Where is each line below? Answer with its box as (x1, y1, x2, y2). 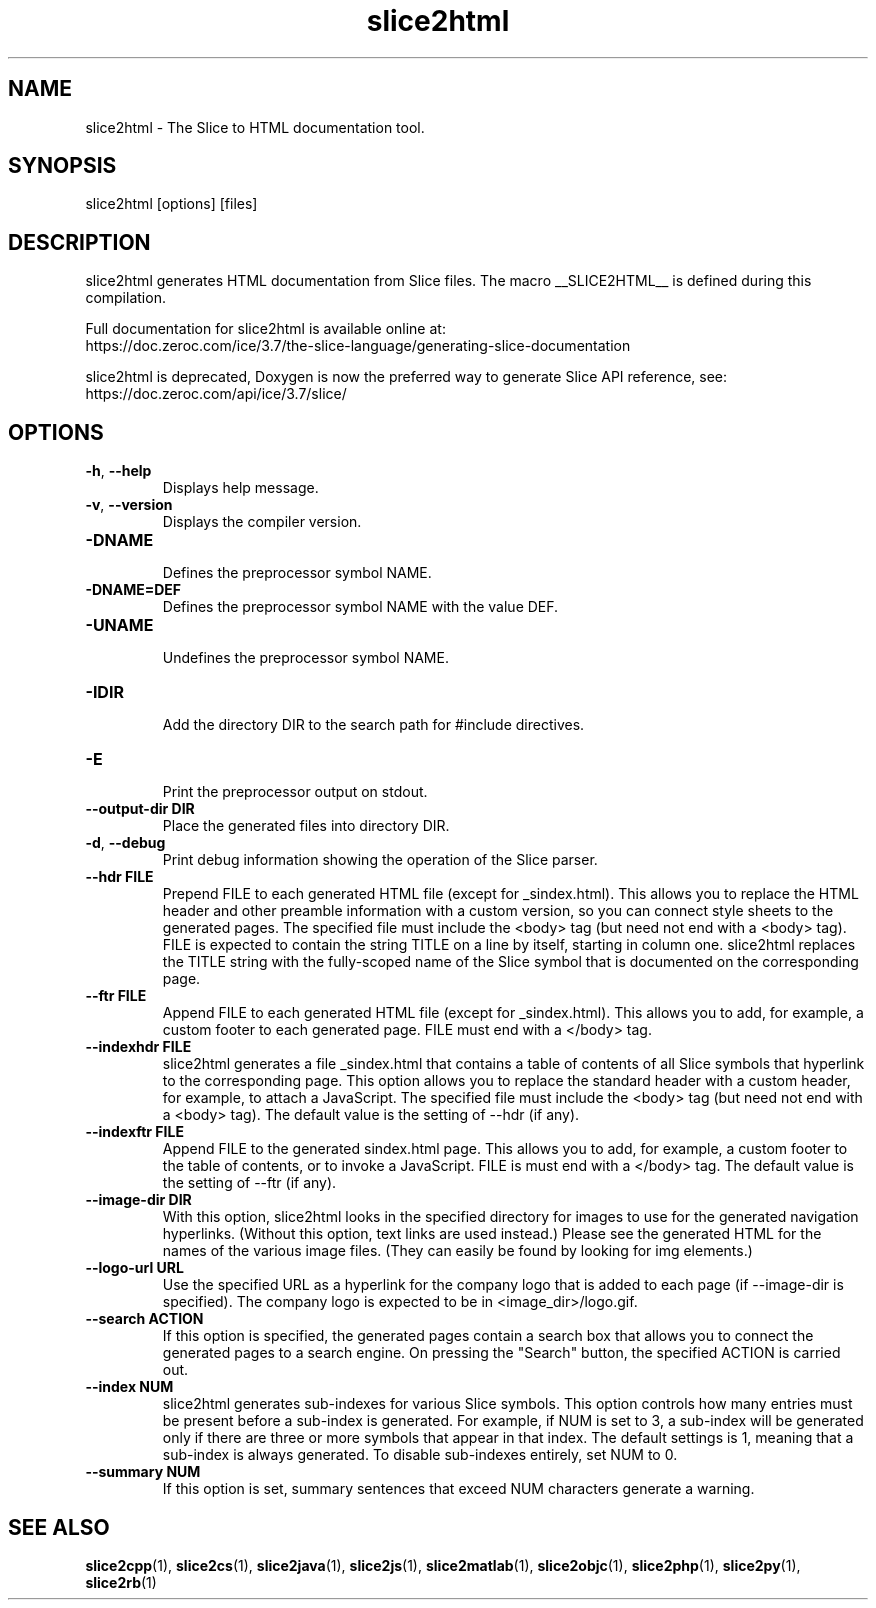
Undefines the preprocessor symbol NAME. (162, 649, 449, 667)
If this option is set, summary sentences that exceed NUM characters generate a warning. (162, 1480, 755, 1498)
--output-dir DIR (85, 800, 195, 818)
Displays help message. (162, 479, 319, 497)
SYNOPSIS (8, 153, 117, 179)
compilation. (85, 289, 166, 307)
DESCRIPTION (8, 229, 151, 255)
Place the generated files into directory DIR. (162, 817, 450, 835)
